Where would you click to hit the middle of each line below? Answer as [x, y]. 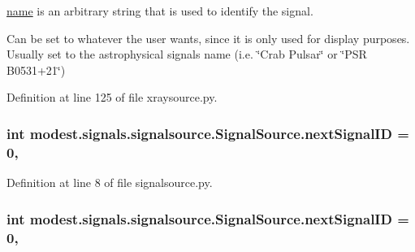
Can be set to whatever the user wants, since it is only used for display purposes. [208, 38]
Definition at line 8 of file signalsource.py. [110, 182]
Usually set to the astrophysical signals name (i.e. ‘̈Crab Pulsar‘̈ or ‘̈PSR [187, 54]
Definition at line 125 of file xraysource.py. [112, 97]
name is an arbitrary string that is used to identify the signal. [160, 11]
